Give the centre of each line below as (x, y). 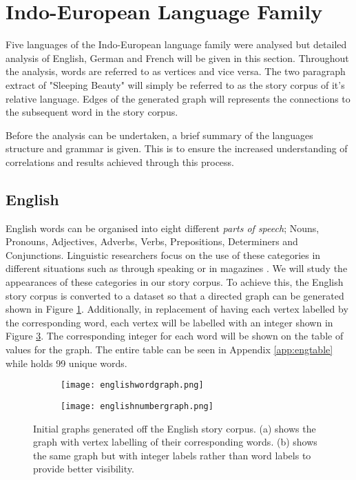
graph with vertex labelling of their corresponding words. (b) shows (175, 442)
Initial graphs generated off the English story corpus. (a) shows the (175, 428)
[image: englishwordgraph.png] (132, 385)
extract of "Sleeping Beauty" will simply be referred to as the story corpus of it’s (175, 84)
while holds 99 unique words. (66, 363)
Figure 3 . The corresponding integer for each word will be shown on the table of (175, 336)
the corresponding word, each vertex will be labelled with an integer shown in (169, 322)
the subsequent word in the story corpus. (92, 112)
